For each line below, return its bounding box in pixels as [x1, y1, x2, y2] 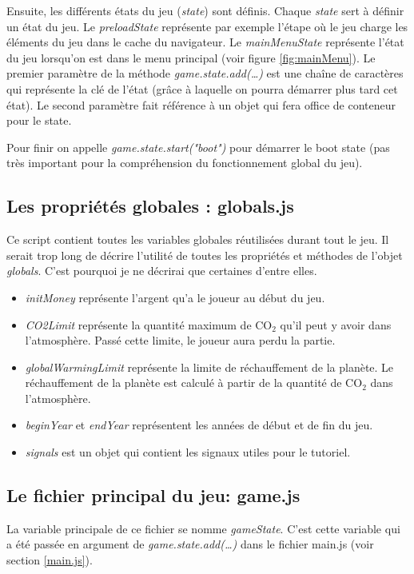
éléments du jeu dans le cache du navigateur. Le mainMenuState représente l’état [6, 34, 404, 50]
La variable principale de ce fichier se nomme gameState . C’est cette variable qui [6, 520, 400, 536]
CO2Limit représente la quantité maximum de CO [25, 316, 273, 333]
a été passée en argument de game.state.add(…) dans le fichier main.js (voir [6, 536, 374, 552]
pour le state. [6, 112, 72, 129]
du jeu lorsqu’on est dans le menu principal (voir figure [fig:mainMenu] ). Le [6, 49, 376, 66]
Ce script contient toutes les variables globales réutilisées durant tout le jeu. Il [6, 231, 389, 248]
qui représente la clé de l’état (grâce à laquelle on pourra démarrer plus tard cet [6, 80, 398, 97]
